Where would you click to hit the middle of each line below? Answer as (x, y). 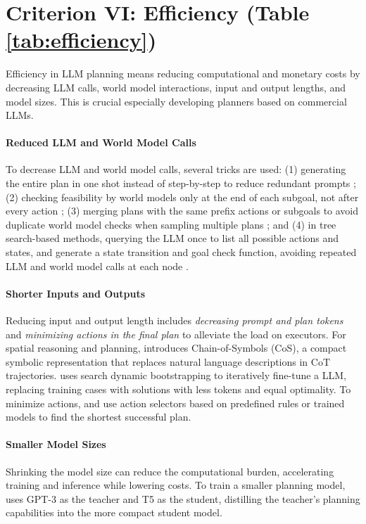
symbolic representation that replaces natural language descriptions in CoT (168, 361)
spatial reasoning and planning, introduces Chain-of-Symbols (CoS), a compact (176, 348)
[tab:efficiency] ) (81, 40)
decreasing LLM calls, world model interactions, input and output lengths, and (176, 87)
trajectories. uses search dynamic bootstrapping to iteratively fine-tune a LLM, (176, 375)
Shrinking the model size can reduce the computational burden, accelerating (170, 471)
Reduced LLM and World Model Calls (101, 142)
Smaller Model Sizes (56, 444)
